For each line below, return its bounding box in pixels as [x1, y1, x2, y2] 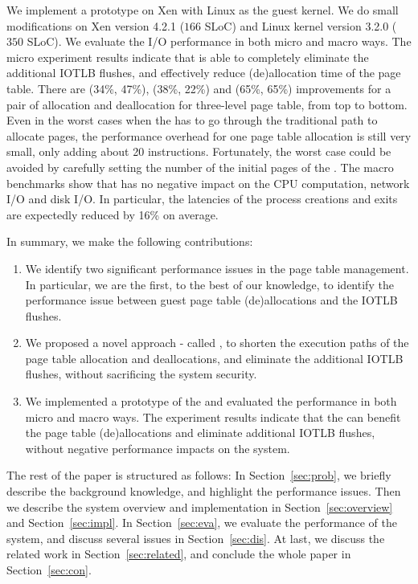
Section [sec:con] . [6, 562, 92, 578]
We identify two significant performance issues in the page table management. [25, 259, 409, 276]
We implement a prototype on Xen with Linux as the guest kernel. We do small [6, 2, 399, 18]
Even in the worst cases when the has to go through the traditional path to [6, 112, 378, 129]
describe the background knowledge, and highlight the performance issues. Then [6, 483, 401, 500]
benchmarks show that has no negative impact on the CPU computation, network [6, 174, 410, 191]
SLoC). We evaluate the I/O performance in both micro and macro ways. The [27, 33, 412, 50]
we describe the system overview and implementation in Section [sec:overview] [6, 498, 393, 515]
